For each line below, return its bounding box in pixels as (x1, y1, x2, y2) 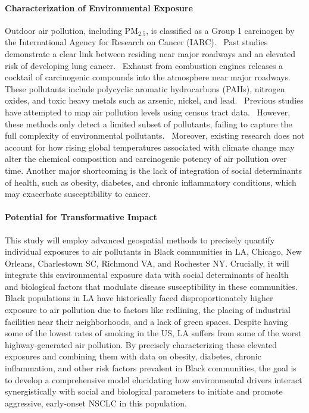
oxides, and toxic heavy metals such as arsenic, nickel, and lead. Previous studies (5, 94, 304, 107)
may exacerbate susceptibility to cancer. (5, 187, 151, 200)
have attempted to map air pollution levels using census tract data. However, (5, 105, 291, 118)
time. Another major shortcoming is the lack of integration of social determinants (5, 164, 302, 176)
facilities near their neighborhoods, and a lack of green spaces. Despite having (5, 315, 288, 327)
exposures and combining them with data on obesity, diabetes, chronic (5, 350, 261, 362)
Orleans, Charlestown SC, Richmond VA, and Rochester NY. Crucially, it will (5, 256, 289, 269)
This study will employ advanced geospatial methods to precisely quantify (5, 233, 275, 246)
